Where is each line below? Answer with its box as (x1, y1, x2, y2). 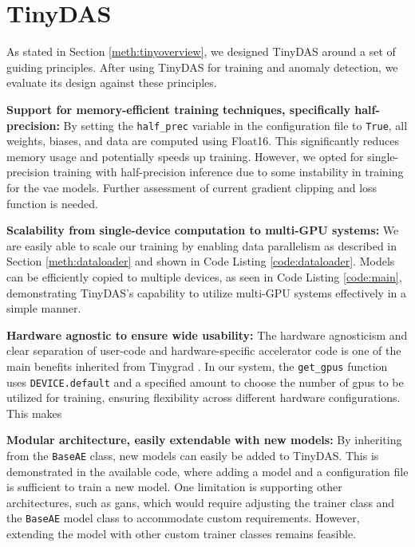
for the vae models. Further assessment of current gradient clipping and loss (6, 179, 377, 195)
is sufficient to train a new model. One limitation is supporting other (6, 478, 342, 495)
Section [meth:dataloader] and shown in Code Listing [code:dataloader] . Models (6, 253, 395, 270)
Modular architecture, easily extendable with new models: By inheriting (6, 431, 402, 448)
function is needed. (6, 195, 98, 211)
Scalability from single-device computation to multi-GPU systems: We (6, 222, 399, 238)
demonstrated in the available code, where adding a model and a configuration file (6, 462, 409, 479)
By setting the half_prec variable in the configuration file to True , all (63, 116, 408, 133)
